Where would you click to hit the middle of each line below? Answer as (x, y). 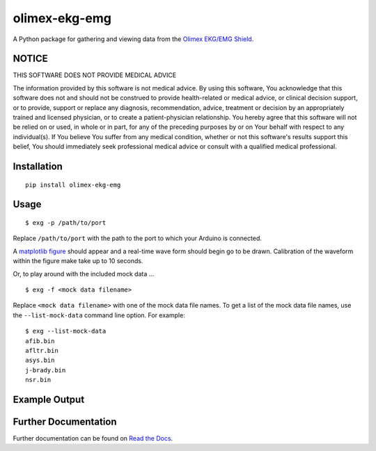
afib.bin (40, 341)
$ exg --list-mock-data (66, 331)
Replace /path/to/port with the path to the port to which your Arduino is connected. (138, 238)
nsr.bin (38, 380)
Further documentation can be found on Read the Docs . (93, 438)
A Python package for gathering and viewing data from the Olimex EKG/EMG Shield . (133, 39)
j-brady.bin (46, 370)
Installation (38, 166)
